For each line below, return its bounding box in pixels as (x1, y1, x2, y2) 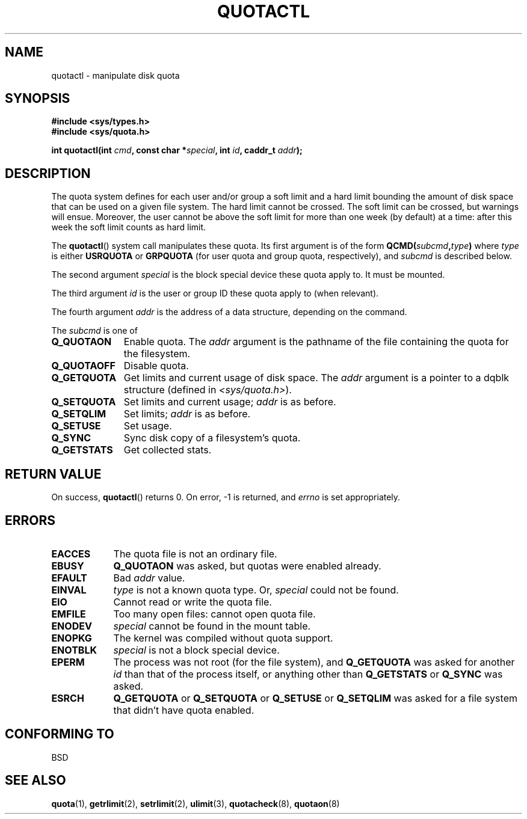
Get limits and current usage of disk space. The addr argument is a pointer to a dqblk (123, 372, 510, 384)
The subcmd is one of (51, 325, 138, 336)
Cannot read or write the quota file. (113, 595, 272, 608)
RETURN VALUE (5, 466, 102, 482)
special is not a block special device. (113, 643, 280, 656)
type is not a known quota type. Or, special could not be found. (113, 583, 399, 596)
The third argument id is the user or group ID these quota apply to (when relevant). (51, 288, 379, 299)
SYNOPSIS (5, 91, 70, 106)
